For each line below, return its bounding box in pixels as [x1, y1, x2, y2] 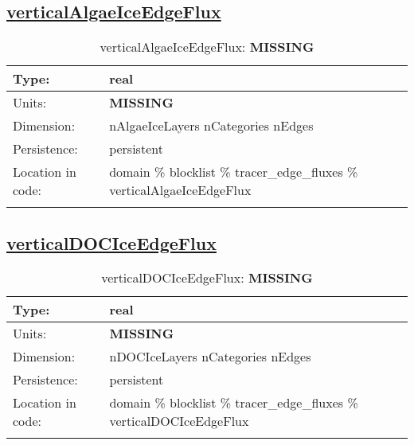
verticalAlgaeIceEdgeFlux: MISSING [100, 37, 314, 57]
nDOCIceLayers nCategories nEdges [109, 347, 311, 366]
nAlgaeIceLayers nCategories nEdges [109, 116, 314, 135]
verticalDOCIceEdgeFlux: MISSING [101, 268, 313, 287]
